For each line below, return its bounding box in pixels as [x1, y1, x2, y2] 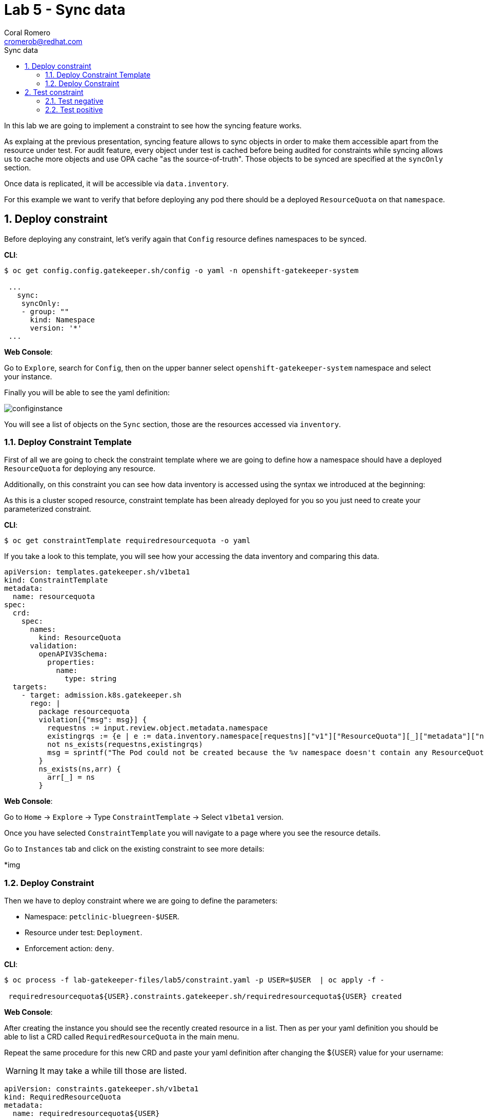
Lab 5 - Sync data [4, 1, 126, 18]
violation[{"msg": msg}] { [38, 716, 147, 724]
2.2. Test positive [45, 105, 103, 114]
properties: [47, 658, 95, 667]
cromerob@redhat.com [4, 36, 83, 46]
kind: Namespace [30, 315, 95, 324]
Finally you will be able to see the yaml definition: [4, 388, 170, 397]
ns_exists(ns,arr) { [38, 765, 121, 774]
